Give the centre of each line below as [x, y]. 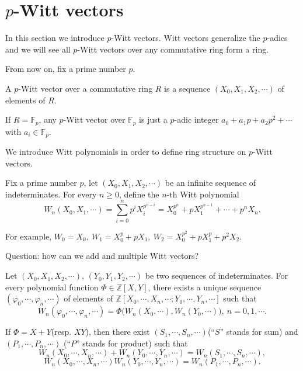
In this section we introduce [55, 38]
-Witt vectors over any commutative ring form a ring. [173, 49]
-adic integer [196, 119]
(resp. [61, 332]
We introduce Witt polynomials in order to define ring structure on [126, 151]
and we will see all [38, 49]
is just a [153, 119]
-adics [277, 38]
